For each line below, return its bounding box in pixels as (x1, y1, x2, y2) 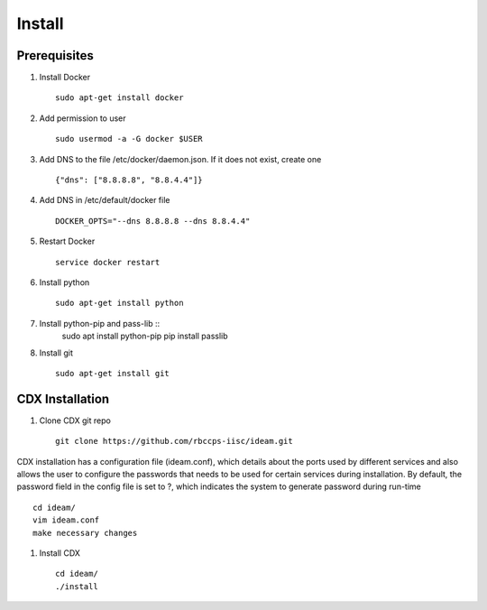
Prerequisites (16, 48, 94, 63)
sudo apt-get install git (55, 368, 170, 378)
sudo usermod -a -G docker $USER (55, 134, 203, 144)
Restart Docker (39, 236, 96, 247)
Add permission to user (39, 113, 126, 124)
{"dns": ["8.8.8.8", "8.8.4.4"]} (55, 175, 203, 185)
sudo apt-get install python (55, 298, 184, 309)
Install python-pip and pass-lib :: (39, 318, 161, 328)
